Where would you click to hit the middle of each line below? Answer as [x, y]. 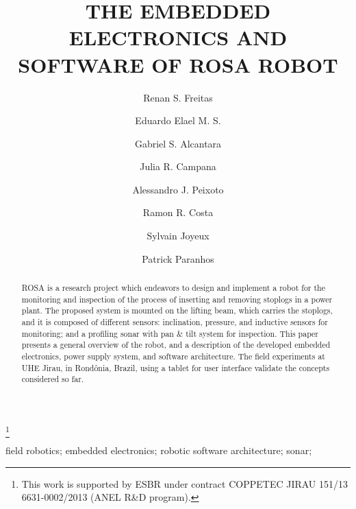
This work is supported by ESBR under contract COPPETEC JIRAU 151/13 [185, 483]
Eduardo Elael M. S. [178, 120]
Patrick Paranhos [178, 258]
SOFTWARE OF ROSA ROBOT [178, 64]
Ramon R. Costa [178, 212]
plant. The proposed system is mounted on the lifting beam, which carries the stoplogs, [177, 310]
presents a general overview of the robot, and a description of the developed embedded [176, 345]
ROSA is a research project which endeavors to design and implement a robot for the [173, 288]
